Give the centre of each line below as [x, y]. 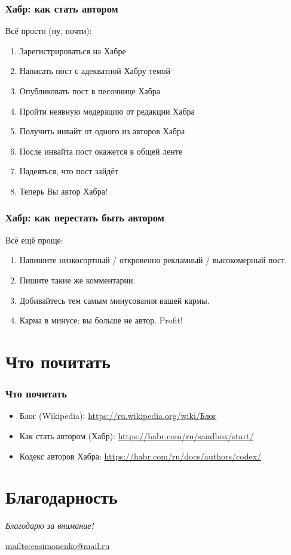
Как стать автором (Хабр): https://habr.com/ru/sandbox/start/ [137, 435]
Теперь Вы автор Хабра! [63, 191]
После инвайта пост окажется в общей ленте [101, 151]
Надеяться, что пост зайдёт [69, 171]
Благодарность [62, 497]
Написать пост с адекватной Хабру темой [95, 71]
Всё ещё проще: [34, 240]
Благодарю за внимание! [50, 525]
